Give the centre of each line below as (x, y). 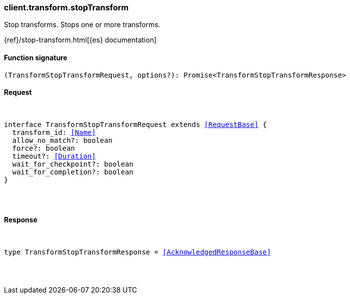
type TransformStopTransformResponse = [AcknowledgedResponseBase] (138, 252)
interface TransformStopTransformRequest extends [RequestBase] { (136, 124)
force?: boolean (44, 148)
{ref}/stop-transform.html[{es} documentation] (80, 40)
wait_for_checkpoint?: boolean (73, 164)
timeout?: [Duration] (54, 156)
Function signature (36, 57)
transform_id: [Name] (54, 132)
